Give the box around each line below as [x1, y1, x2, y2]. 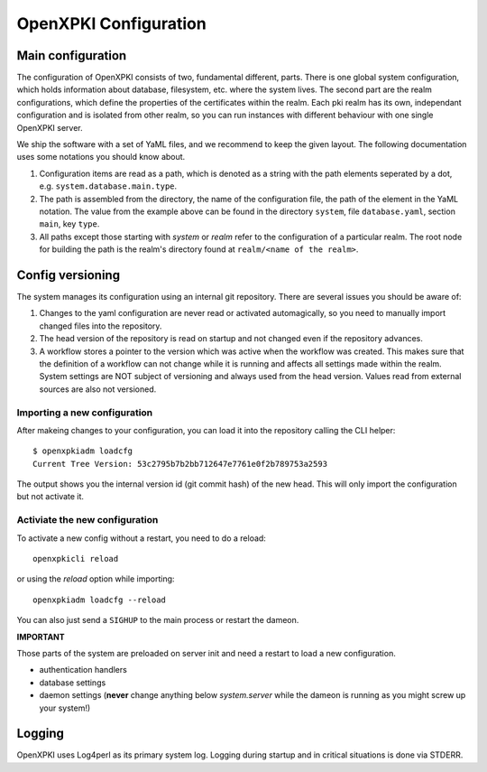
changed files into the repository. [39, 321, 162, 331]
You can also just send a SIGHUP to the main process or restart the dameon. [16, 615, 299, 626]
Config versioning [16, 267, 121, 283]
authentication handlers [39, 665, 128, 675]
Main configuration [16, 48, 127, 63]
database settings [39, 677, 106, 688]
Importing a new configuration [16, 406, 153, 419]
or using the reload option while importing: [16, 573, 175, 584]
